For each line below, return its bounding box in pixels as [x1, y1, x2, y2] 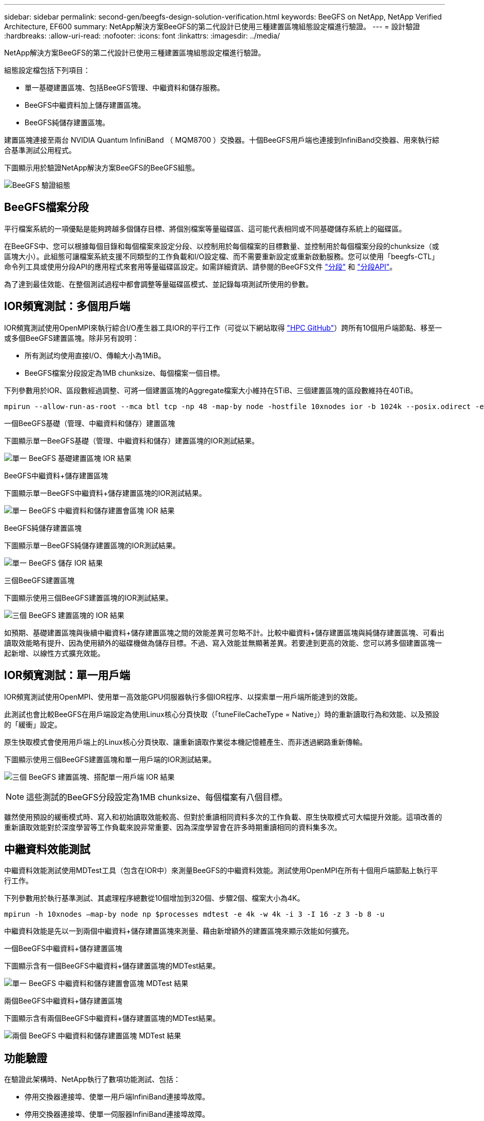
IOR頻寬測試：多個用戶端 [4, 300, 130, 313]
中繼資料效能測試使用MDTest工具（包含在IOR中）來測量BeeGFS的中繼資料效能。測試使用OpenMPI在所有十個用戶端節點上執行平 [4, 866, 438, 875]
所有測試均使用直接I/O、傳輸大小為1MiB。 [25, 351, 166, 360]
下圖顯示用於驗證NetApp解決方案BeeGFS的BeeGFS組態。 [4, 163, 199, 172]
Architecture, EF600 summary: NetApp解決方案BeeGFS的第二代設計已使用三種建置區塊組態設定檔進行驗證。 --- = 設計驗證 [4, 22, 420, 31]
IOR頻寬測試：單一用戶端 [4, 669, 130, 682]
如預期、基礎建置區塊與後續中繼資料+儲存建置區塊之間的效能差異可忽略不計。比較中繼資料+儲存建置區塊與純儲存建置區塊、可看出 [4, 628, 445, 637]
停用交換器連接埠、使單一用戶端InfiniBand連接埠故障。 [25, 1092, 210, 1101]
